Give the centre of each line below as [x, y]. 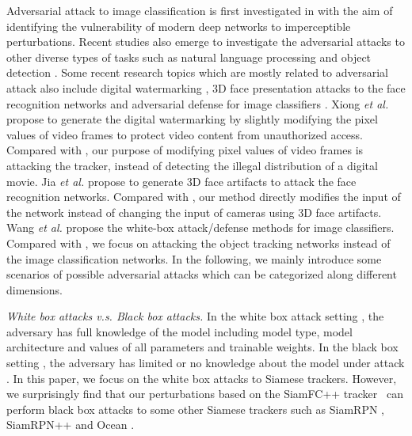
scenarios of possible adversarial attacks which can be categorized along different [202, 274]
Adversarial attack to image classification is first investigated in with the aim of [200, 10]
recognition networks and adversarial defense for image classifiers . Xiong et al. [198, 103]
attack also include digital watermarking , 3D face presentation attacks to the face [206, 87]
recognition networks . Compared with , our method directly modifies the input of [204, 197]
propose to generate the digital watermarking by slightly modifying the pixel [192, 119]
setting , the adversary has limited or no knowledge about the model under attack [206, 363]
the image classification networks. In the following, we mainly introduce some [194, 258]
